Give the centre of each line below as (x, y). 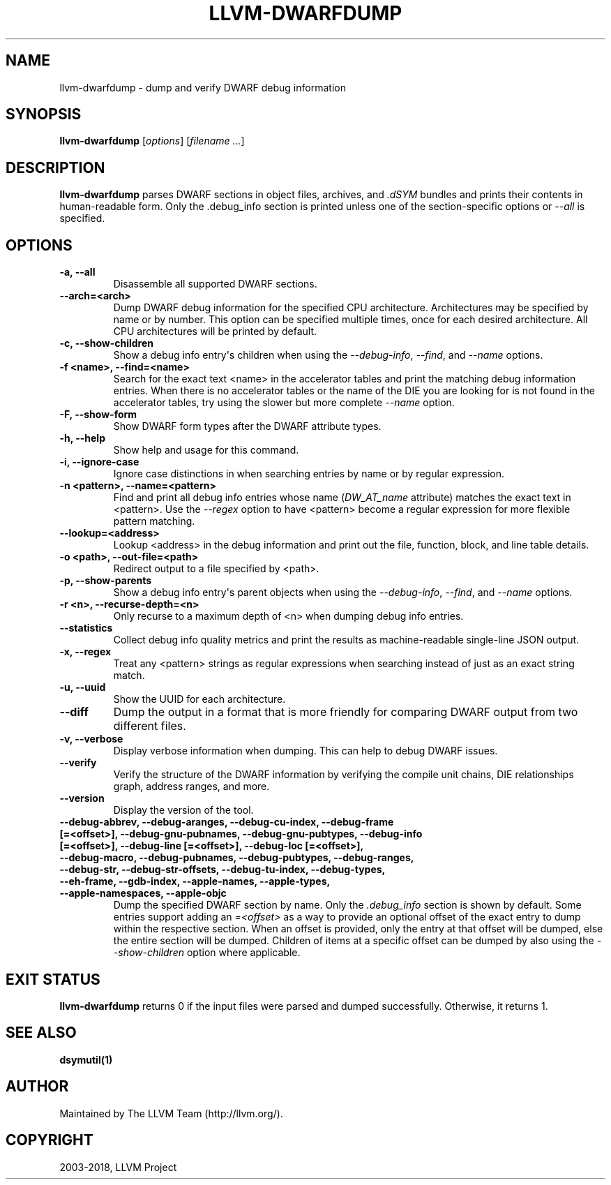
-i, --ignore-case (99, 462)
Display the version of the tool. (183, 810)
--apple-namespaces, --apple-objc (143, 893)
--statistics (86, 628)
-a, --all (77, 272)
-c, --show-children (107, 343)
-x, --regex (85, 652)
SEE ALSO (41, 1033)
